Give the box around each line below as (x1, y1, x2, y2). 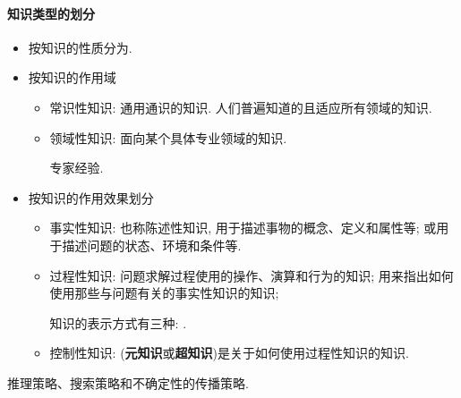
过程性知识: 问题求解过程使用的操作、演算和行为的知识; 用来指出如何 (49, 266, 454, 284)
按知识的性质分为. (28, 38, 132, 56)
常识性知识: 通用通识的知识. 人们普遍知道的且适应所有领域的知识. (49, 97, 432, 116)
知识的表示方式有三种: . (49, 313, 187, 332)
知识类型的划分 (7, 4, 95, 22)
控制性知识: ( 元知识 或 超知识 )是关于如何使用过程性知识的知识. (49, 343, 409, 362)
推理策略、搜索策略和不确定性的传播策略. (7, 373, 249, 392)
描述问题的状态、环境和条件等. (62, 235, 242, 254)
